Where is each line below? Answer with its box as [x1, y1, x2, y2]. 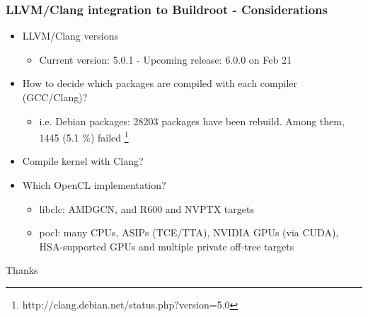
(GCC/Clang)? [22, 90, 88, 104]
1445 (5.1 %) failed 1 [39, 128, 129, 144]
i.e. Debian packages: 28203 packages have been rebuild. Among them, [39, 113, 345, 128]
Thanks [6, 263, 38, 277]
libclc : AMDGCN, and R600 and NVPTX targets [39, 201, 254, 216]
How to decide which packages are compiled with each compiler [22, 76, 298, 91]
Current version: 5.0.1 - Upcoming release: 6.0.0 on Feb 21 [39, 52, 292, 67]
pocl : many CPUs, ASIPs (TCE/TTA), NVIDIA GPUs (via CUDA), [39, 225, 339, 240]
